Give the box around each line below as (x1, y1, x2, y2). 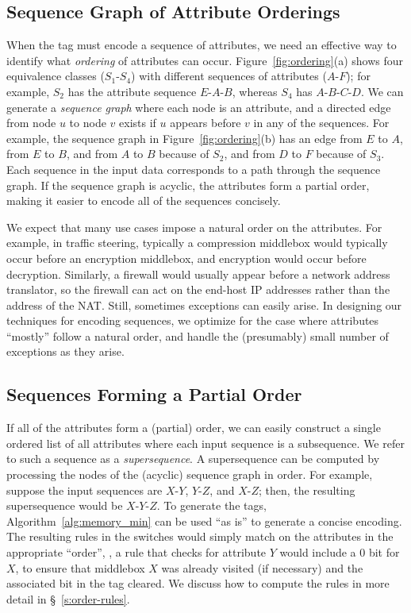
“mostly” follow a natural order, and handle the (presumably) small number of (6, 327, 389, 344)
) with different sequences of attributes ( (131, 67, 327, 84)
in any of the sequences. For (253, 114, 390, 131)
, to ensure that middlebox (15, 559, 145, 576)
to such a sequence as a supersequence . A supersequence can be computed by (6, 450, 380, 467)
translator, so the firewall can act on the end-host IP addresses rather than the (6, 281, 390, 298)
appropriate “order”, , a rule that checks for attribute (6, 544, 267, 561)
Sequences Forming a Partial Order (6, 382, 302, 407)
